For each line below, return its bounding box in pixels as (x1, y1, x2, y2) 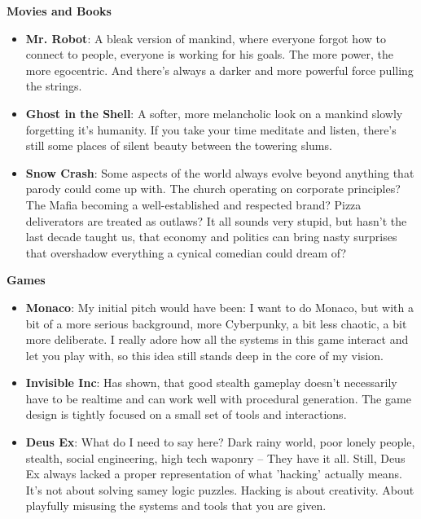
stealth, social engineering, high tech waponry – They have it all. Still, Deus (25, 449, 406, 466)
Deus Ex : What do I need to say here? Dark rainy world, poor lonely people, (25, 433, 415, 451)
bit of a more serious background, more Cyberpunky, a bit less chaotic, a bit (25, 314, 407, 332)
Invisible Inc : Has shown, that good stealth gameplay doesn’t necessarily (25, 374, 397, 391)
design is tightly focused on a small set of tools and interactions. (25, 406, 347, 423)
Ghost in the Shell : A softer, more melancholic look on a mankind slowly (25, 104, 403, 121)
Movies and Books (7, 2, 112, 19)
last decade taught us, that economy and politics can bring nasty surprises (25, 228, 397, 245)
